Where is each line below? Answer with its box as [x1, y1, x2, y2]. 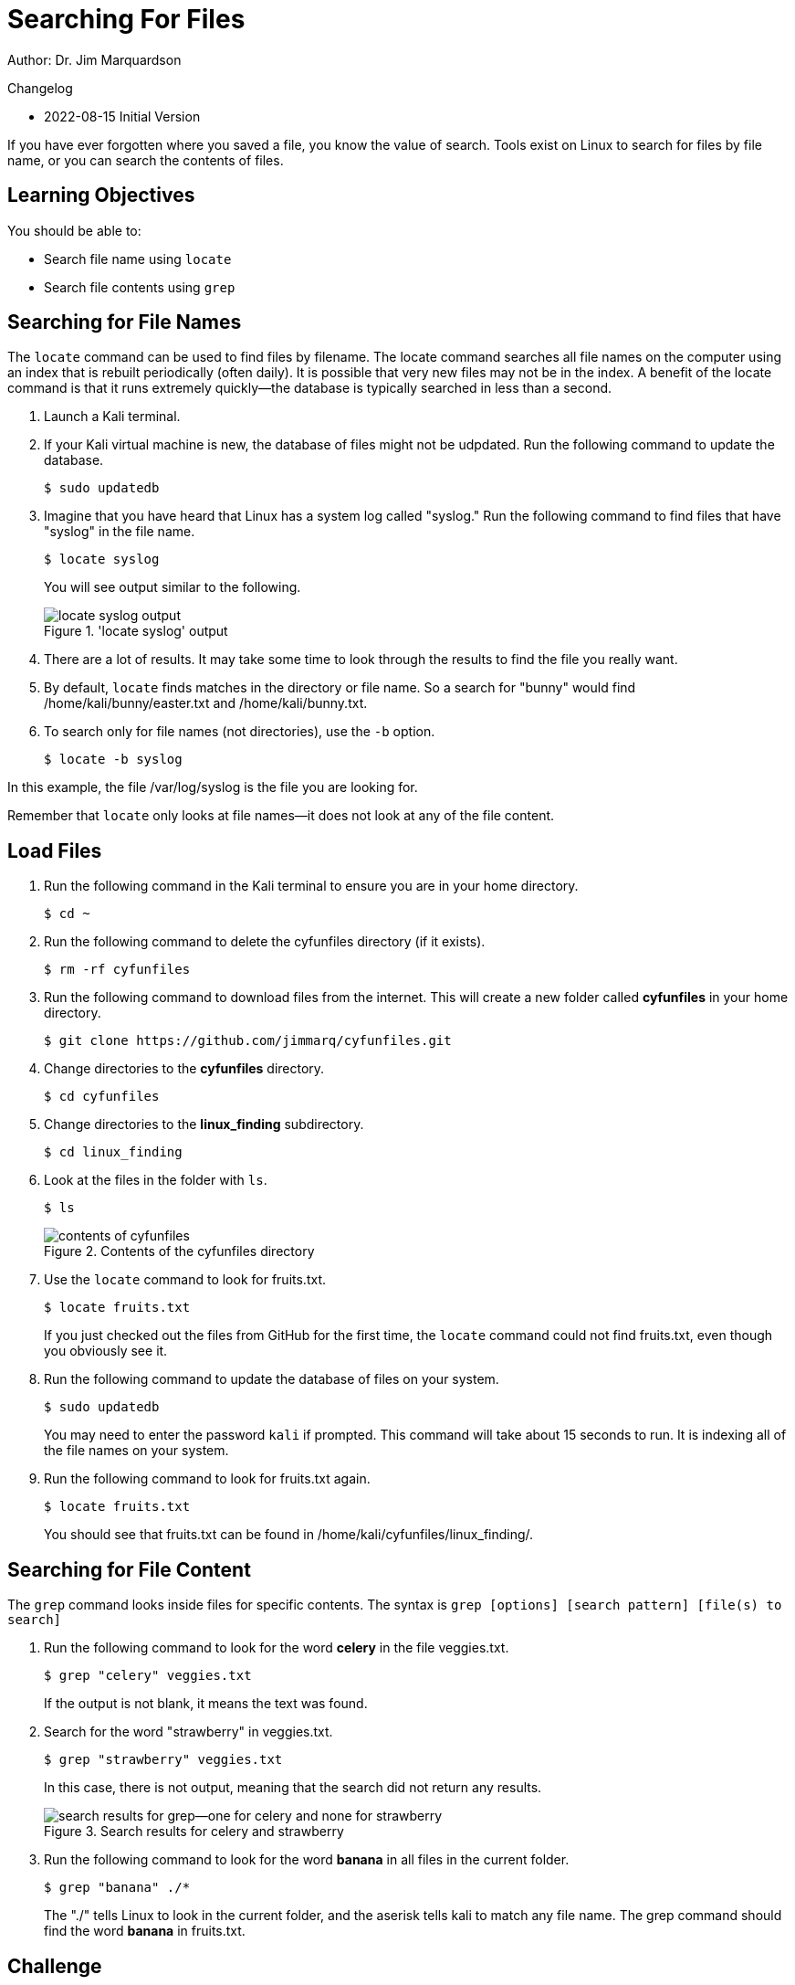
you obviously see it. [44, 1343, 168, 1359]
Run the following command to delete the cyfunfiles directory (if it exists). [44, 934, 486, 950]
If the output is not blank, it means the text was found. [44, 1695, 368, 1712]
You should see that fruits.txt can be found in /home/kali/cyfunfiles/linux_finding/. [44, 1526, 534, 1543]
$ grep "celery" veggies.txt [44, 1668, 252, 1684]
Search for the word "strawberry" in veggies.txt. [44, 1724, 333, 1740]
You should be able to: [7, 222, 141, 238]
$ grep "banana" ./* [44, 1880, 191, 1895]
